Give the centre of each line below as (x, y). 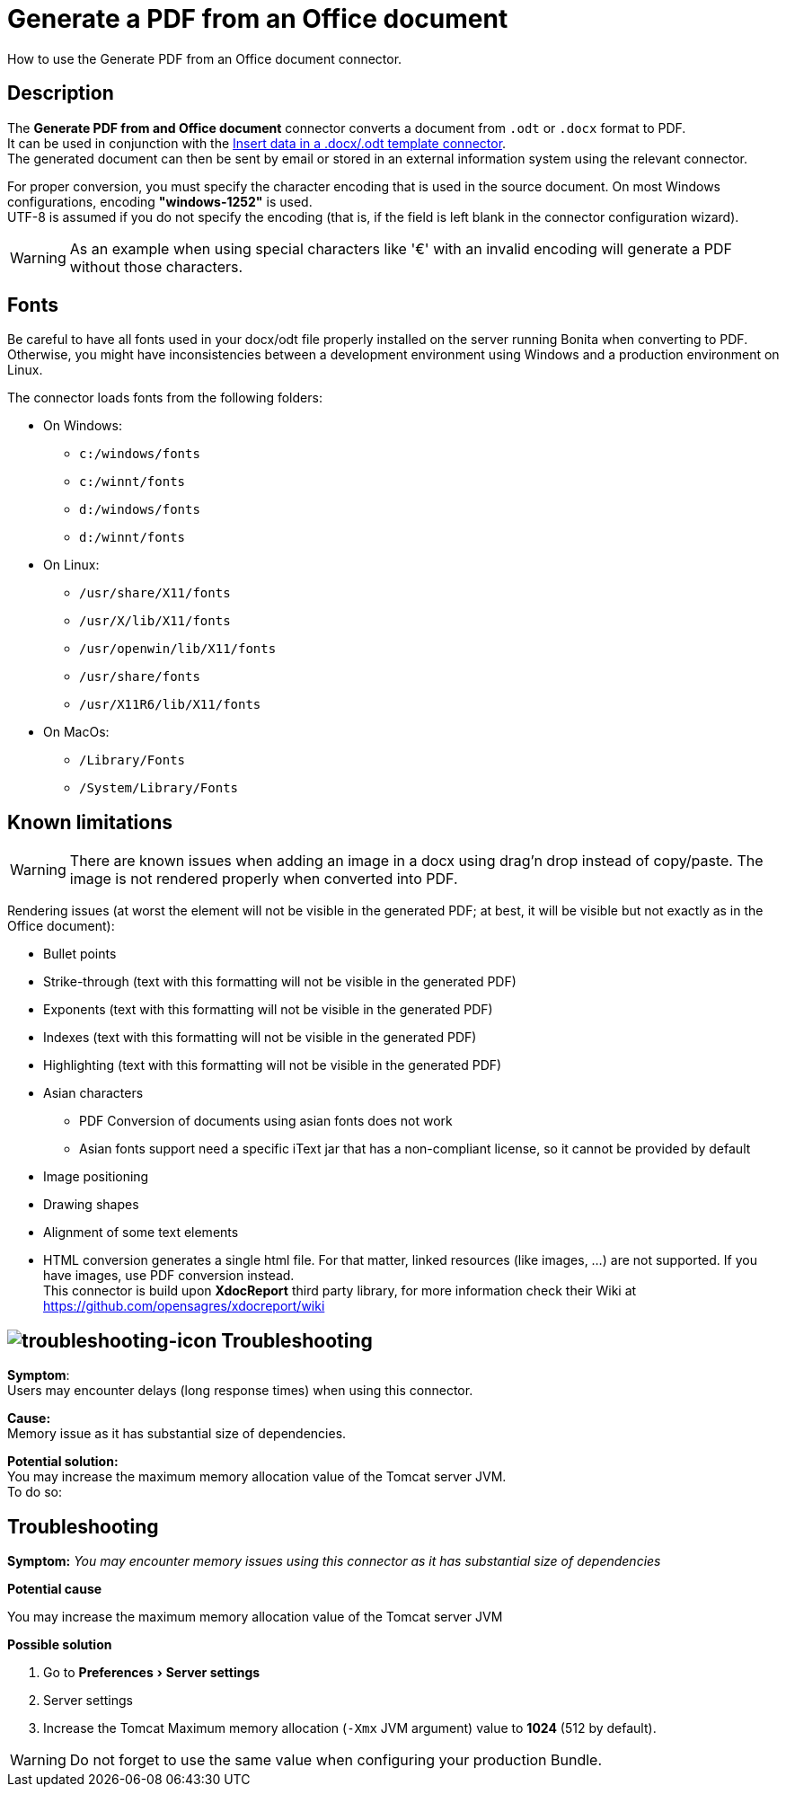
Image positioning (96, 1177)
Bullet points (80, 954)
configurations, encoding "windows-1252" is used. (160, 201)
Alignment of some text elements (141, 1233)
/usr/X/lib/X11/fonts (155, 621)
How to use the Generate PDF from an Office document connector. (205, 58)
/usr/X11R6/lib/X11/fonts (170, 705)
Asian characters (93, 1093)
